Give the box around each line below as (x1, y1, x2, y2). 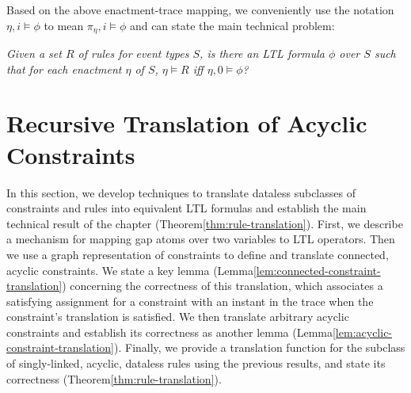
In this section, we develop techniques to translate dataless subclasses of (6, 184, 356, 200)
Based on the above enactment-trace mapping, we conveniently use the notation (6, 2, 394, 17)
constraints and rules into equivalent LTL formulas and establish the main (6, 200, 367, 216)
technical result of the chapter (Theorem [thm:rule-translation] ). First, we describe (6, 215, 403, 231)
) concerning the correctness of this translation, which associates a (62, 277, 383, 294)
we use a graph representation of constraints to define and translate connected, (6, 246, 389, 262)
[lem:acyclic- (332, 323, 393, 340)
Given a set (6, 45, 62, 62)
